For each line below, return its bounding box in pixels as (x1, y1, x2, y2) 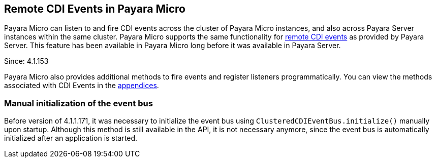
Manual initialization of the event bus (4, 98, 153, 108)
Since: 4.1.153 (4, 57, 49, 66)
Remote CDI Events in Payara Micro (4, 3, 185, 15)
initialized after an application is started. (4, 134, 137, 143)
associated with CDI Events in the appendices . (4, 81, 159, 90)
